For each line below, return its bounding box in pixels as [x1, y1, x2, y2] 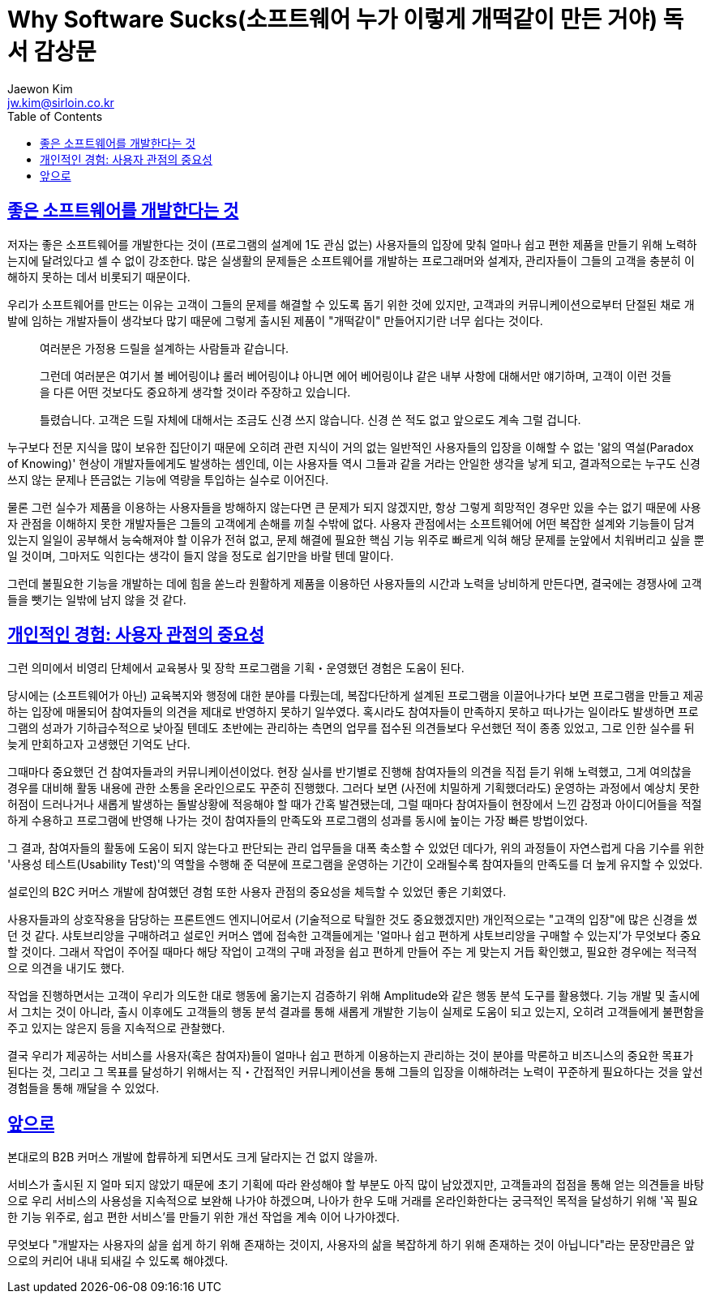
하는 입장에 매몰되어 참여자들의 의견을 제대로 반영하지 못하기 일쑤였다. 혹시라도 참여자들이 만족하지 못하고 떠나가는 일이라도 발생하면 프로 [7, 705, 699, 719]
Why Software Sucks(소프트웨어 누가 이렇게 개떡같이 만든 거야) [7, 6, 657, 33]
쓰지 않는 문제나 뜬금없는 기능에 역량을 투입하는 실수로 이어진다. [7, 472, 329, 487]
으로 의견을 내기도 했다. [7, 961, 125, 976]
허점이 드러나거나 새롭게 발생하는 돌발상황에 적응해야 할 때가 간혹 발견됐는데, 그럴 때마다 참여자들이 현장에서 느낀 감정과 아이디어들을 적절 [7, 797, 702, 812]
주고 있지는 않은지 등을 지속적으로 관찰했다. [7, 1021, 225, 1036]
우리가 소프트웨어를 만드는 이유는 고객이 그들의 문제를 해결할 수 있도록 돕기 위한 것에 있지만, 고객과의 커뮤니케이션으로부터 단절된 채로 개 [7, 297, 695, 311]
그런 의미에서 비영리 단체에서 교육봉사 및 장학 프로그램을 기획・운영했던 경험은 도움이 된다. [7, 661, 465, 676]
